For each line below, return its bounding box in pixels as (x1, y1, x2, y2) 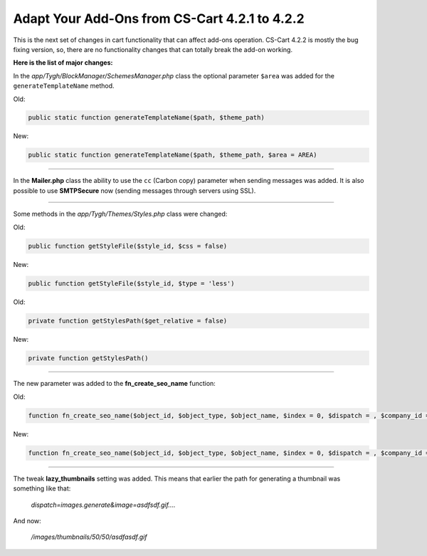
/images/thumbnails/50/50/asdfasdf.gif (31, 533, 147, 541)
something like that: (13, 484, 71, 493)
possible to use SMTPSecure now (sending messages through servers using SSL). (13, 186, 256, 195)
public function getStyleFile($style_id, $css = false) (28, 242, 228, 250)
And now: (13, 516, 42, 525)
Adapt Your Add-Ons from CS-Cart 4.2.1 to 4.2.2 (13, 11, 305, 26)
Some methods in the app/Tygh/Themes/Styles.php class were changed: (13, 210, 228, 219)
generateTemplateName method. (13, 82, 115, 90)
